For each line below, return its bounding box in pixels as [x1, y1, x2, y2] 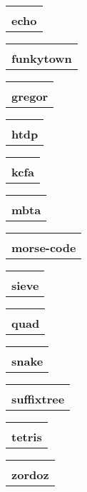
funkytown [11, 50, 72, 66]
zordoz [11, 466, 49, 483]
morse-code [11, 239, 76, 256]
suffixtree [11, 391, 65, 407]
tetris [11, 428, 42, 445]
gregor [11, 88, 48, 104]
